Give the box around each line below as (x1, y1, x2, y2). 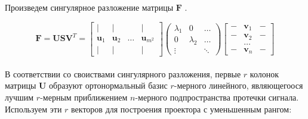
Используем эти (5, 102, 62, 115)
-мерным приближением (40, 90, 128, 103)
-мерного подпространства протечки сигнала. (135, 90, 299, 103)
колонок (250, 67, 279, 80)
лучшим (5, 90, 34, 103)
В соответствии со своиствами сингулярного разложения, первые (5, 67, 241, 80)
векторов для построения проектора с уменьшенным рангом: (71, 102, 292, 115)
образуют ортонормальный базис (49, 79, 168, 92)
